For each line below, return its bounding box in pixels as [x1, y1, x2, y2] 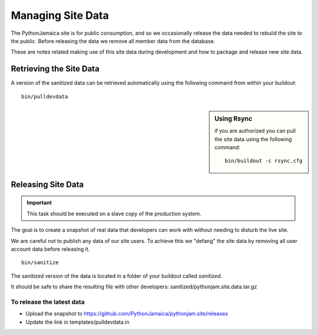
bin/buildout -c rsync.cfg [224, 157, 303, 165]
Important [26, 199, 52, 206]
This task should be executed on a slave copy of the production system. [26, 210, 201, 217]
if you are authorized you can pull [214, 127, 296, 134]
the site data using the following [214, 136, 292, 143]
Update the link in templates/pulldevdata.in [25, 318, 130, 326]
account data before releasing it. [11, 245, 90, 252]
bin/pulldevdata [21, 93, 68, 100]
